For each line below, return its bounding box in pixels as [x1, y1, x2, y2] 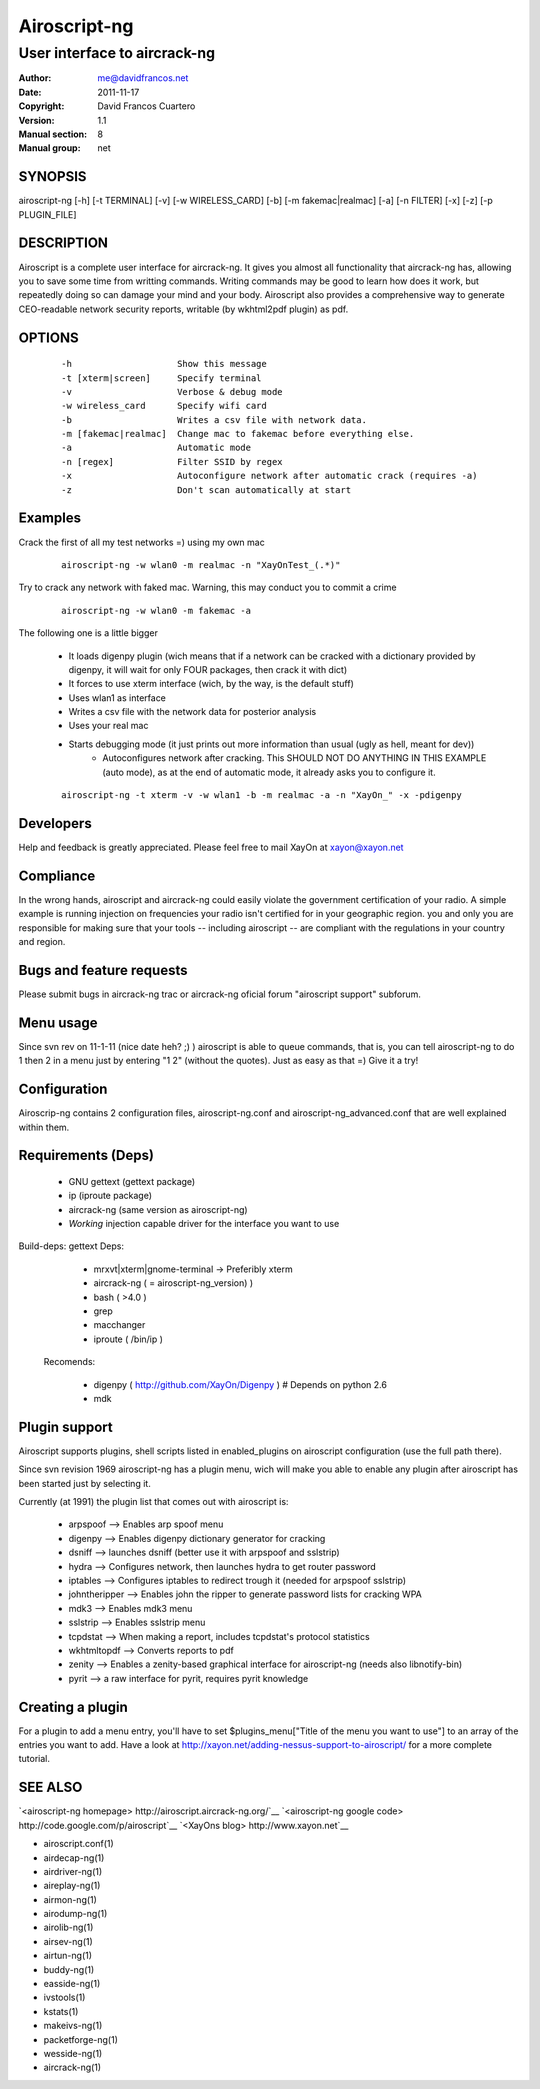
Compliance [18, 867, 96, 884]
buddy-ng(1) [43, 1963, 95, 1975]
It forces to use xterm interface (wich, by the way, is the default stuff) [68, 678, 355, 690]
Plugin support [18, 1418, 114, 1435]
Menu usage [18, 1014, 98, 1031]
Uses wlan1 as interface [68, 691, 167, 704]
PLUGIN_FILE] [18, 208, 77, 220]
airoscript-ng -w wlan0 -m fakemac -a [61, 605, 252, 616]
